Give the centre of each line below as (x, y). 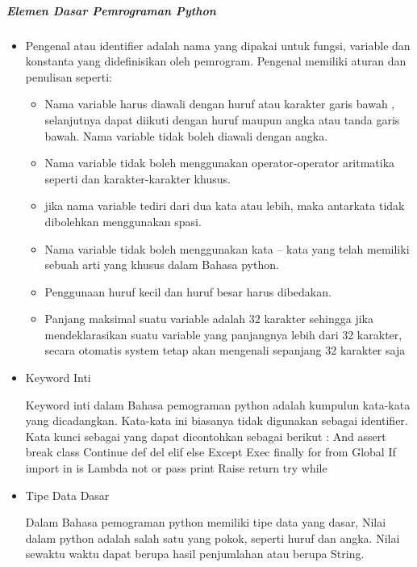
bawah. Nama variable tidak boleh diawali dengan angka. (186, 135)
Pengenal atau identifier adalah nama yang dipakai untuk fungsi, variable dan (218, 45)
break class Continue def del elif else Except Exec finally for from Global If (211, 452)
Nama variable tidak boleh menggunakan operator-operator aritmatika (220, 163)
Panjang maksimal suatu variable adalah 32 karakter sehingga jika (209, 319)
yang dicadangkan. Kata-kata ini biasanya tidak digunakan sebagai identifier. (217, 420)
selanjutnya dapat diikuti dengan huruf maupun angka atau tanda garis (222, 119)
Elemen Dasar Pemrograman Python (111, 10)
